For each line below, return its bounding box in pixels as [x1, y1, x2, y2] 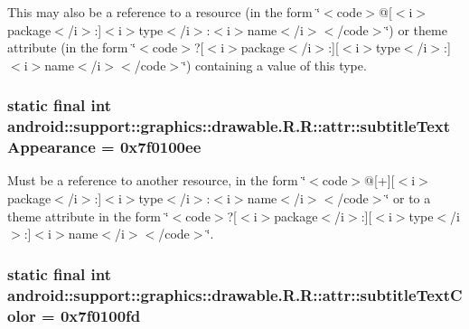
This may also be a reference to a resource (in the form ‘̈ [7, 3, 321, 21]
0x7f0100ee [119, 136, 202, 158]
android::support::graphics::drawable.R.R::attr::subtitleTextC [7, 283, 463, 305]
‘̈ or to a [385, 189, 431, 208]
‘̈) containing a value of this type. [183, 55, 367, 74]
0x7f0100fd [60, 304, 141, 326]
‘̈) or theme [385, 20, 447, 39]
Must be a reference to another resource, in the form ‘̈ [7, 171, 306, 190]
